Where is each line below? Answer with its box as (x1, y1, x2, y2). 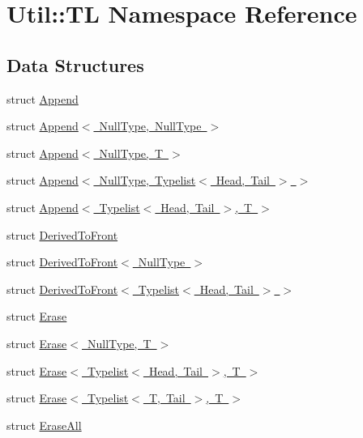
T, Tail (148, 389, 186, 406)
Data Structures (6, 52, 144, 77)
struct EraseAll (6, 416, 82, 433)
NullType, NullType (99, 117, 202, 134)
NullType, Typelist (99, 172, 196, 189)
